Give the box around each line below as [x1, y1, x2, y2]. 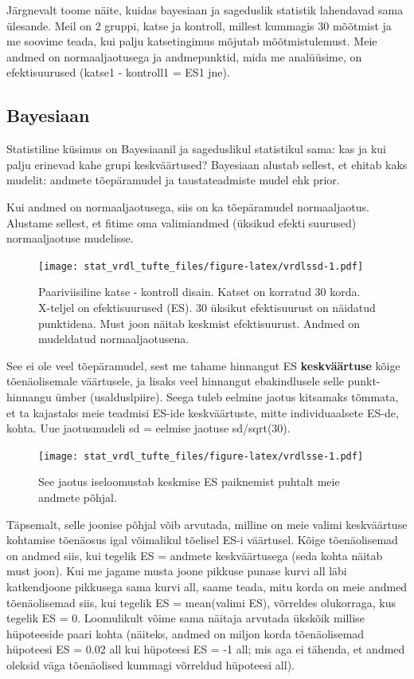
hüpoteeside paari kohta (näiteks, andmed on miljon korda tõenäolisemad [6, 625, 365, 641]
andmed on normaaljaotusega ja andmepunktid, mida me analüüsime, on [6, 48, 362, 65]
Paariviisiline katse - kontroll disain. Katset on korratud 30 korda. [38, 283, 361, 300]
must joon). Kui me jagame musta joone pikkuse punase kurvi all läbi [6, 563, 347, 579]
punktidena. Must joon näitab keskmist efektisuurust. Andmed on [38, 314, 361, 331]
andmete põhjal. [38, 488, 117, 505]
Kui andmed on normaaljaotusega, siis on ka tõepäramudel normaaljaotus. [6, 198, 369, 215]
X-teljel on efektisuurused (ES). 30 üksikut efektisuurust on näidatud [38, 298, 376, 315]
